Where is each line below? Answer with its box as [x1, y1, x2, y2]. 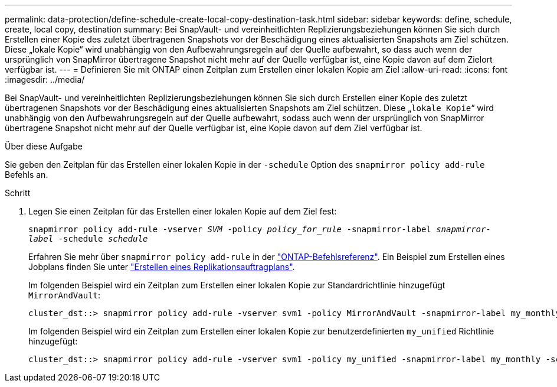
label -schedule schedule [28, 234, 148, 243]
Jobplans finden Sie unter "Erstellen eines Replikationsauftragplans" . [28, 262, 295, 272]
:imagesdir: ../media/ [5, 74, 85, 84]
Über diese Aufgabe [5, 141, 83, 151]
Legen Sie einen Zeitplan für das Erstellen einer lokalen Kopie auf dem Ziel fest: [28, 206, 337, 216]
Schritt [5, 188, 31, 198]
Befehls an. [5, 170, 48, 180]
